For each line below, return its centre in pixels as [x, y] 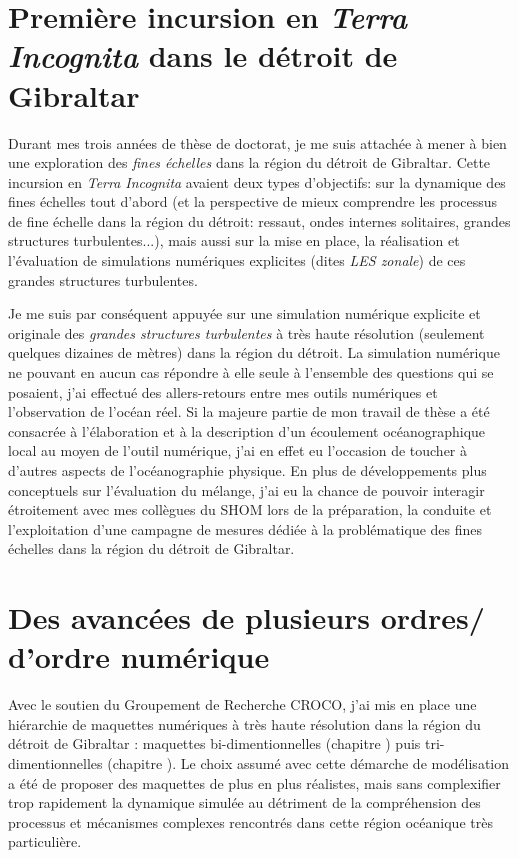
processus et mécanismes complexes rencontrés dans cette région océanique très [250, 821]
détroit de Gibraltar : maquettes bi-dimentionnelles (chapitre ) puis [214, 743]
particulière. [45, 841]
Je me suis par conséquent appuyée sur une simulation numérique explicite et [244, 313]
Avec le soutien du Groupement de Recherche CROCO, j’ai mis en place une [242, 704]
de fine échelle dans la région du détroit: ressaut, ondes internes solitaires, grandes [259, 220]
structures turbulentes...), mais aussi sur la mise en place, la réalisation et [234, 240]
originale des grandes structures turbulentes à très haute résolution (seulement [246, 332]
